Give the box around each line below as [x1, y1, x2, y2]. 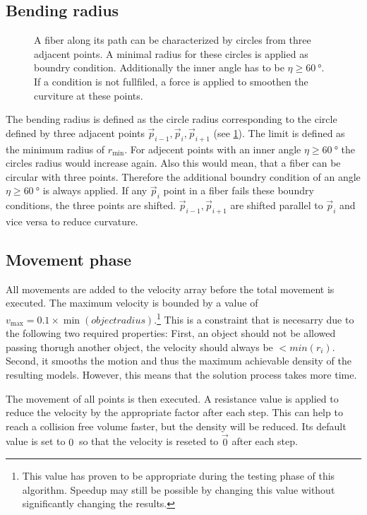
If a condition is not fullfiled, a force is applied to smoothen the [34, 73, 308, 88]
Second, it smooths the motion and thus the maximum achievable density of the [6, 353, 351, 368]
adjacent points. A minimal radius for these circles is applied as [34, 46, 308, 61]
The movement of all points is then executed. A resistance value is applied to [6, 391, 339, 406]
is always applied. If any [42, 183, 148, 198]
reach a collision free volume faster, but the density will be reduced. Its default [6, 418, 347, 433]
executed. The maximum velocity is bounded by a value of [6, 295, 258, 310]
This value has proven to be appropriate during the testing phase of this [22, 468, 335, 483]
